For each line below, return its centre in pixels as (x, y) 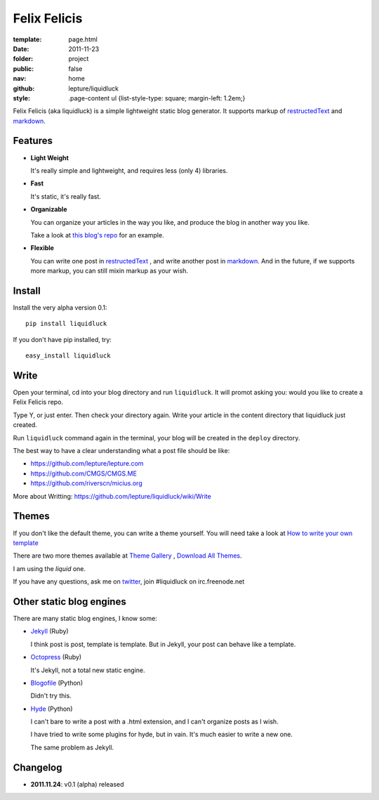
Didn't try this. (51, 696)
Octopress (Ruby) (56, 657)
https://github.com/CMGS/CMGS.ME (84, 473)
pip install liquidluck (66, 324)
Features (33, 141)
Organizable (49, 209)
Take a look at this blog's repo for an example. (97, 235)
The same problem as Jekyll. (72, 747)
